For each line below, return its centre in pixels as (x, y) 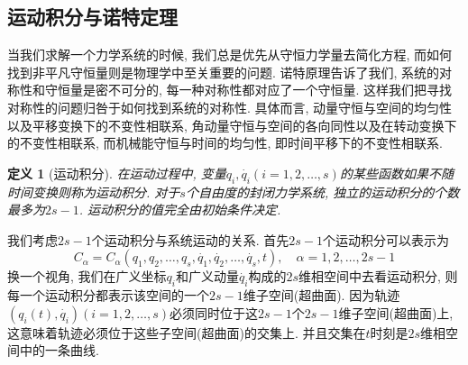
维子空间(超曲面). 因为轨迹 (321, 295)
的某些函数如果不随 (396, 173)
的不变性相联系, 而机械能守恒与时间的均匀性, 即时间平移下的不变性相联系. (225, 143)
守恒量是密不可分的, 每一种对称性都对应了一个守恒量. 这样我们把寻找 (248, 90)
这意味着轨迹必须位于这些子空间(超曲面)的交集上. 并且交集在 (187, 332)
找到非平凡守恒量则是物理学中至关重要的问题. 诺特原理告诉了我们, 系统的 (224, 72)
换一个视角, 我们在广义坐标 (87, 276)
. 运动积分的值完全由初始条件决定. (180, 210)
